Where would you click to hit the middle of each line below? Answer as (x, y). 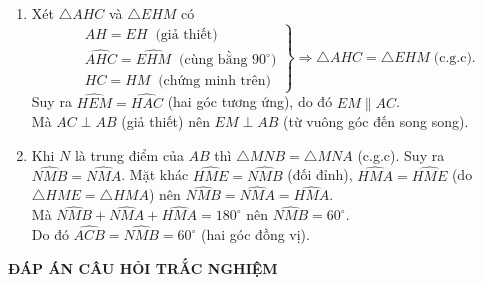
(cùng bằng (213, 60)
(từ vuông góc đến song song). (376, 121)
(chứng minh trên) (214, 81)
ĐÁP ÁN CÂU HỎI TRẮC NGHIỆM (143, 267)
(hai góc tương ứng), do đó (250, 101)
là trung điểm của (129, 154)
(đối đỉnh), (320, 174)
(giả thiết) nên (165, 121)
